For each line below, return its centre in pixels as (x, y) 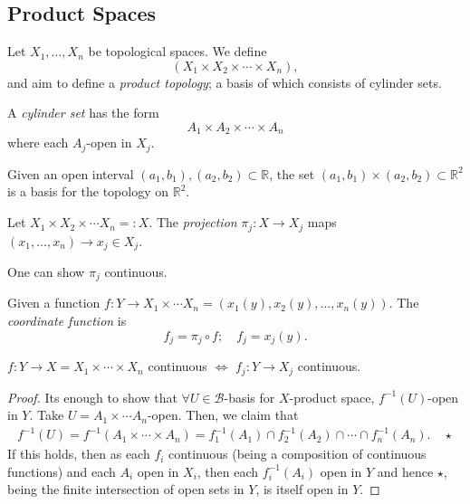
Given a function (54, 303)
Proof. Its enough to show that (92, 397)
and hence (405, 471)
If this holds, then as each (79, 454)
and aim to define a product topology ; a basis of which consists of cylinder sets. (225, 82)
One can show (46, 271)
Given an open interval (71, 173)
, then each (228, 471)
